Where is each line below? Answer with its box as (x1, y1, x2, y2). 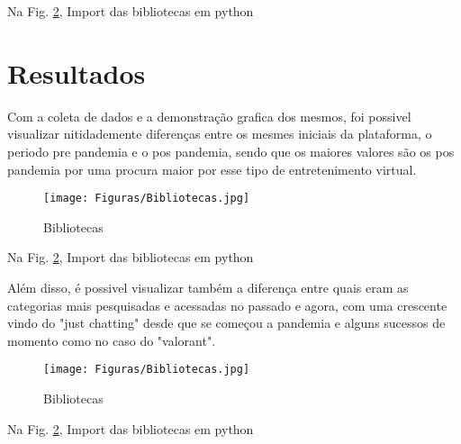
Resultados (7, 54, 146, 91)
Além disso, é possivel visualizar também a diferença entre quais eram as (7, 277, 409, 296)
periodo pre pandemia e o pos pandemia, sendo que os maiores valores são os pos (7, 141, 455, 160)
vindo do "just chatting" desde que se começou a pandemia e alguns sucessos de (7, 313, 446, 332)
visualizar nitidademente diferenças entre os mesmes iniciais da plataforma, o (7, 124, 432, 143)
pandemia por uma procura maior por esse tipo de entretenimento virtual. (7, 159, 417, 178)
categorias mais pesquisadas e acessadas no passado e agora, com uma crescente (7, 295, 447, 314)
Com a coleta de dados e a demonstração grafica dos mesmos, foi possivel (7, 106, 411, 125)
